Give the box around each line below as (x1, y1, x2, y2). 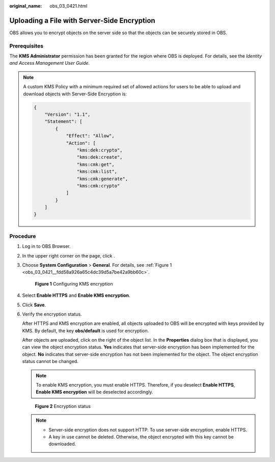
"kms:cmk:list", (76, 169, 117, 174)
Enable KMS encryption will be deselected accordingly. (36, 389, 153, 395)
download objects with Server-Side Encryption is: (23, 91, 127, 97)
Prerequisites (9, 42, 43, 49)
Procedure (9, 233, 36, 240)
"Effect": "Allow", (66, 133, 115, 139)
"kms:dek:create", (76, 155, 123, 160)
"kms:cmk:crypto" (76, 183, 120, 189)
